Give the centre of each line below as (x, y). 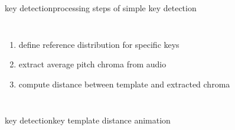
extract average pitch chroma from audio (92, 64)
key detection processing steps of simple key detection (101, 8)
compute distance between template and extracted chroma (124, 84)
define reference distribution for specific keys (99, 44)
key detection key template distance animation (88, 120)
